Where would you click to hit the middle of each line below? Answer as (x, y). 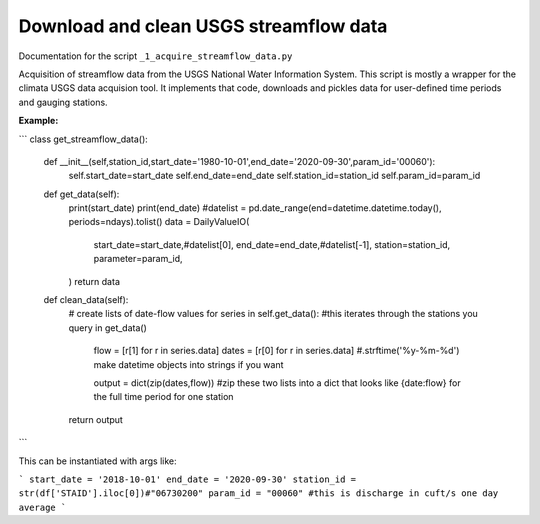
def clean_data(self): (86, 300)
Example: (38, 121)
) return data (94, 281)
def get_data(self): (81, 194)
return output (96, 419)
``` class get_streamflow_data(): (83, 139)
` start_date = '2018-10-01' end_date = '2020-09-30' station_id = (187, 479)
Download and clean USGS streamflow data (203, 26)
